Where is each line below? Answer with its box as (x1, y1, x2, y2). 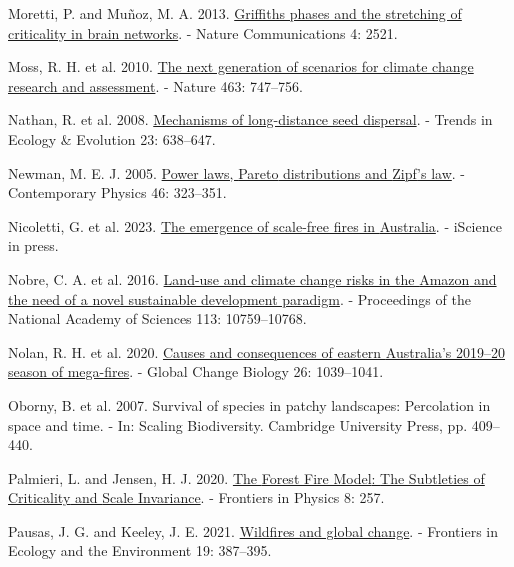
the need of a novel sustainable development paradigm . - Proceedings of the (8, 288, 471, 309)
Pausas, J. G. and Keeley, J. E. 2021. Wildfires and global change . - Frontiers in (8, 520, 498, 541)
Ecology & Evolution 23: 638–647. (8, 128, 216, 149)
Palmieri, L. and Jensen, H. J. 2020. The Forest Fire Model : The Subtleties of (8, 467, 485, 488)
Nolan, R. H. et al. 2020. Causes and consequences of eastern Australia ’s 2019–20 (8, 341, 506, 362)
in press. (8, 235, 59, 256)
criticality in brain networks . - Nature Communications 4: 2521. (8, 22, 398, 43)
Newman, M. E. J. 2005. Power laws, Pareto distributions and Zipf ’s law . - (8, 162, 466, 183)
